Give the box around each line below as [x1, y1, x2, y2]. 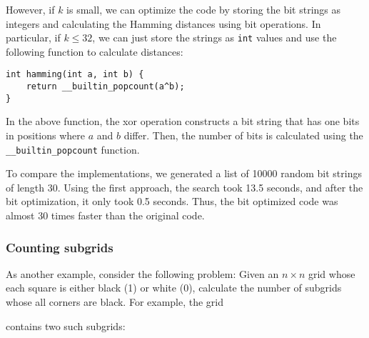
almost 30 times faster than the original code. [6, 208, 205, 223]
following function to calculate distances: [6, 44, 183, 59]
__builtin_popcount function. [6, 141, 140, 156]
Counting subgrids [6, 238, 113, 256]
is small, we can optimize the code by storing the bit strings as [66, 2, 341, 16]
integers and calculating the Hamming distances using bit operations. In [6, 16, 321, 31]
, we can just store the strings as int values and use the [92, 30, 337, 45]
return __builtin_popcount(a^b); [26, 81, 185, 92]
